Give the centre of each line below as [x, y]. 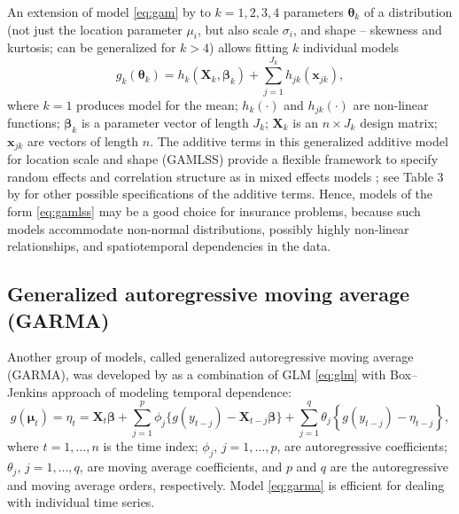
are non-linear [391, 104]
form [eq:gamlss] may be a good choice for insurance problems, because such [214, 211]
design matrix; [399, 122]
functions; [34, 122]
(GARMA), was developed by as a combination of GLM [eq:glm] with [197, 374]
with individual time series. [81, 502]
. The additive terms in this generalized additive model [299, 140]
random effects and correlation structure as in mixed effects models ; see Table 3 [226, 176]
